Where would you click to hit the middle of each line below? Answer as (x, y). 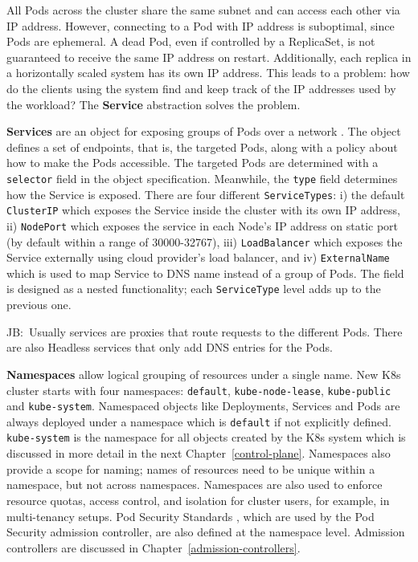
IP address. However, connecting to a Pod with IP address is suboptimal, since (201, 25)
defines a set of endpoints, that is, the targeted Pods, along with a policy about (202, 147)
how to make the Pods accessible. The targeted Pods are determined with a (193, 163)
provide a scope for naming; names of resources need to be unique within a (191, 468)
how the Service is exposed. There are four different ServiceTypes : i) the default (206, 194)
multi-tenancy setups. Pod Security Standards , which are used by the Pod (191, 516)
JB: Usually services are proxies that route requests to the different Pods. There (205, 331)
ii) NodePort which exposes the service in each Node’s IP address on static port (203, 225)
